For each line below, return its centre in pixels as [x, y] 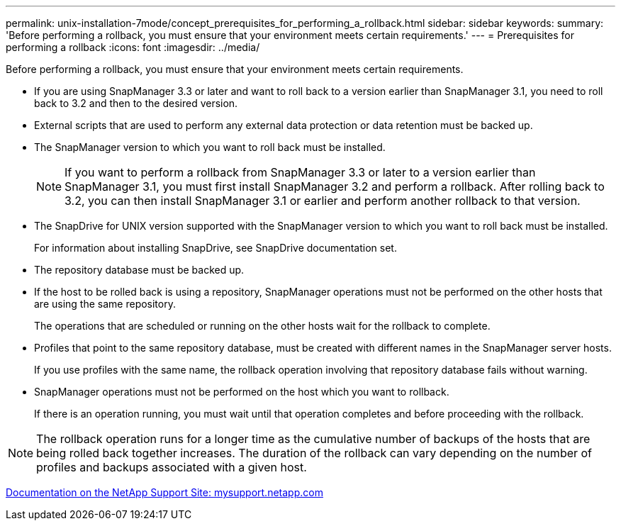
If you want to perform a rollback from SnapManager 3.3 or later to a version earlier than [300, 172]
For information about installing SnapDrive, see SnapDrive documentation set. [216, 248]
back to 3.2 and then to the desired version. [136, 103]
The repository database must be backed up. [139, 270]
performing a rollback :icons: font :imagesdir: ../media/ [133, 47]
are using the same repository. [105, 304]
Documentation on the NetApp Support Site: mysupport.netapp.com [164, 492]
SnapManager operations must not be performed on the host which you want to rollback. [242, 392]
